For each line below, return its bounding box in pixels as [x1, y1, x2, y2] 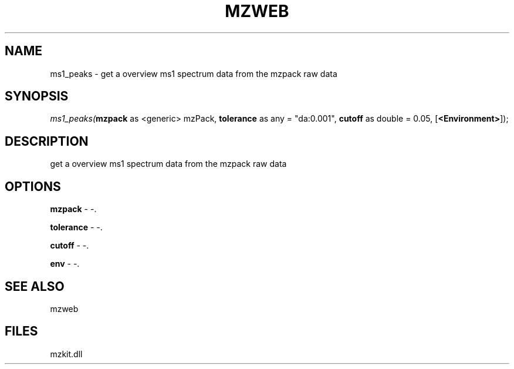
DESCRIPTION [5, 133, 89, 149]
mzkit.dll [50, 348, 83, 359]
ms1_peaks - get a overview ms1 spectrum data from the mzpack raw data [50, 68, 337, 79]
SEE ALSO [5, 279, 65, 294]
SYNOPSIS [5, 89, 69, 104]
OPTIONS [5, 179, 61, 194]
